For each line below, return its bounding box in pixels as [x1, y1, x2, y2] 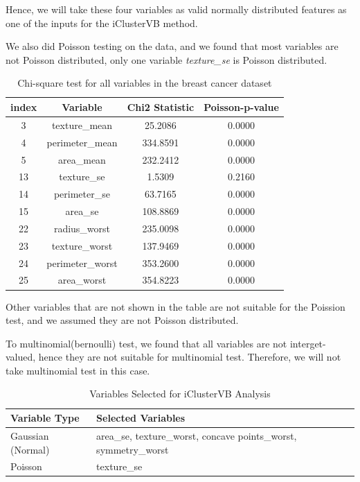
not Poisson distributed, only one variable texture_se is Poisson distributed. [6, 52, 327, 67]
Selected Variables [96, 411, 186, 425]
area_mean [58, 152, 106, 166]
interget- [289, 336, 326, 350]
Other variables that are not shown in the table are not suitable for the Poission [6, 299, 345, 313]
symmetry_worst [96, 442, 169, 456]
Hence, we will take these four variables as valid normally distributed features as [6, 2, 347, 16]
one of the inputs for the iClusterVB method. [6, 15, 198, 30]
